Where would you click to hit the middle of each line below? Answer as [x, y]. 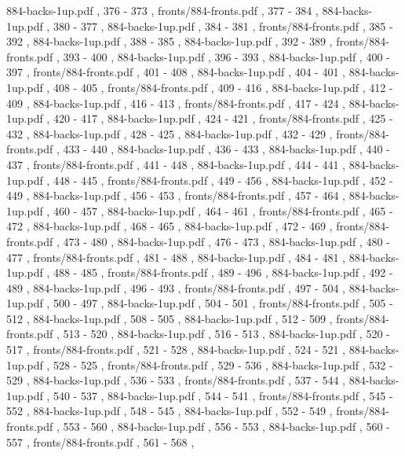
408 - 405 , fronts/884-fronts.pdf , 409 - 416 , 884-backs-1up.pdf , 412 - [223, 87]
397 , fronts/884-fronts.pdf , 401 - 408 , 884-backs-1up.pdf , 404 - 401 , [176, 72]
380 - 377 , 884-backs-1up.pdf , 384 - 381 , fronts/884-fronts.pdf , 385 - [223, 26]
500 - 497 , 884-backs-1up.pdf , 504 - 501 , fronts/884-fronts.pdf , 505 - [223, 303]
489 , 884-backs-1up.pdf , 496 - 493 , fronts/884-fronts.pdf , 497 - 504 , [176, 287]
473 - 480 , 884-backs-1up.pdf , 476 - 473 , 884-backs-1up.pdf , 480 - [226, 241]
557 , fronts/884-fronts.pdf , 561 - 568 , [100, 441]
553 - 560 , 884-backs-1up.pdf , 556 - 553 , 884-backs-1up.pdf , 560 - [226, 427]
